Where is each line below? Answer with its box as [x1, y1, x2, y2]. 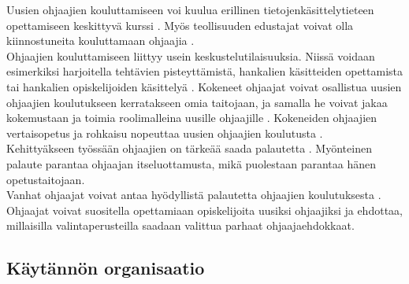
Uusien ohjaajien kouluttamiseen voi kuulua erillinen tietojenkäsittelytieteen [6, 2, 374, 17]
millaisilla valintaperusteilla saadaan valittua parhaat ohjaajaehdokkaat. [6, 217, 355, 234]
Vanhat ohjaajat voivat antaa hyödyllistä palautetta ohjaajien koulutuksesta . [6, 186, 381, 203]
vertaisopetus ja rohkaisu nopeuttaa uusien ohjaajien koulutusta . [6, 124, 323, 141]
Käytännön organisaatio [6, 256, 205, 280]
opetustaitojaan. [6, 171, 85, 187]
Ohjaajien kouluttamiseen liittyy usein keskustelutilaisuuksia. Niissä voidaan [6, 47, 375, 64]
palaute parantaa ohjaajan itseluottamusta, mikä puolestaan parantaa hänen [6, 155, 376, 172]
